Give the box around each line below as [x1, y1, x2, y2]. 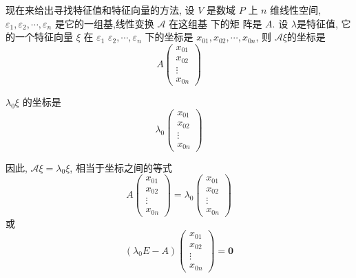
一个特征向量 [14, 30, 73, 44]
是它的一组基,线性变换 [54, 16, 154, 30]
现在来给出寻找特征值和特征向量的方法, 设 [6, 3, 195, 16]
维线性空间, [270, 3, 322, 16]
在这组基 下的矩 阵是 [169, 16, 262, 30]
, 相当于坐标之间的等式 [70, 160, 172, 174]
